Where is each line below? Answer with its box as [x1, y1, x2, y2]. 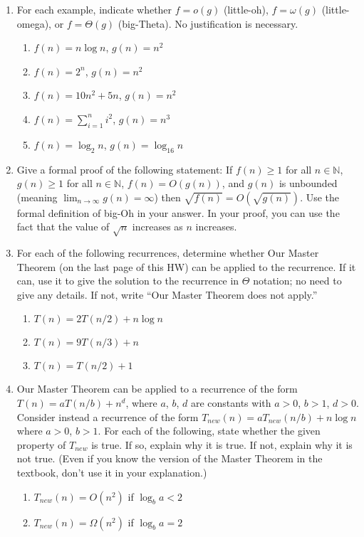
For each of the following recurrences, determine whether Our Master [16, 245, 319, 260]
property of [16, 437, 66, 452]
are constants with [190, 395, 271, 410]
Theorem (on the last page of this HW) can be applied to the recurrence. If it [16, 259, 356, 274]
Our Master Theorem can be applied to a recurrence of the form [16, 381, 298, 396]
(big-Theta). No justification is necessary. [118, 16, 298, 31]
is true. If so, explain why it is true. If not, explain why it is [91, 437, 353, 452]
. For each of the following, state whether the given [98, 423, 321, 438]
